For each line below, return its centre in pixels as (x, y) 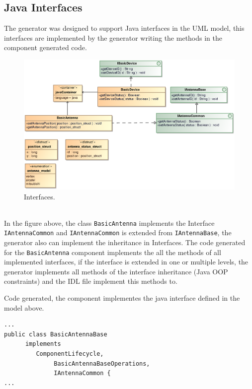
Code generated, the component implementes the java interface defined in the (122, 298)
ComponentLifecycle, (70, 354)
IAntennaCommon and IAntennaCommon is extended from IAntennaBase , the (118, 232)
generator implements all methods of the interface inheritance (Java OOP (116, 271)
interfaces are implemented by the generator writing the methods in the (113, 37)
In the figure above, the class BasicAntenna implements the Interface (109, 223)
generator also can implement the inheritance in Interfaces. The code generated (125, 242)
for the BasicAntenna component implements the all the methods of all (113, 252)
